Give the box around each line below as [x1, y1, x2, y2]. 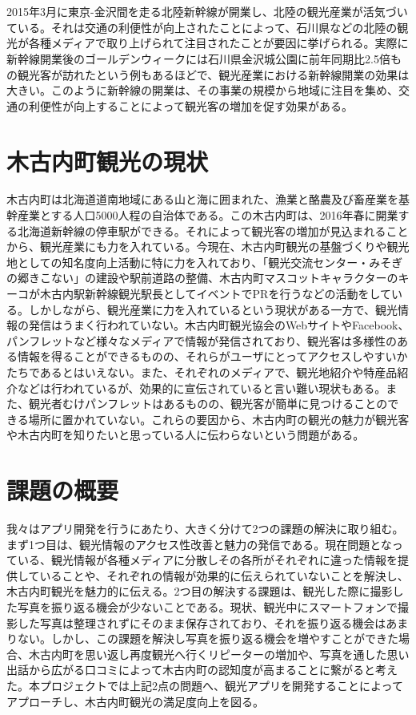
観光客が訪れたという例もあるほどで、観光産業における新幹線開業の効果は [17, 66, 410, 83]
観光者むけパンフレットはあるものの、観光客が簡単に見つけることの [28, 395, 388, 412]
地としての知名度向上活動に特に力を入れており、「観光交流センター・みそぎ [6, 253, 403, 270]
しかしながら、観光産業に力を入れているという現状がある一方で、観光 [28, 301, 398, 317]
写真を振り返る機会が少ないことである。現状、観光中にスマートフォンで [17, 599, 398, 616]
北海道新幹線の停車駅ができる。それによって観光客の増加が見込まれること [17, 222, 409, 239]
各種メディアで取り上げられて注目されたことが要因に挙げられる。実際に [28, 34, 409, 51]
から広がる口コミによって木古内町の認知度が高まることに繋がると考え [28, 661, 398, 678]
